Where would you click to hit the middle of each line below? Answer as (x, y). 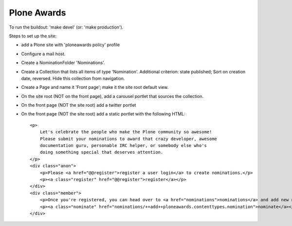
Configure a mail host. (43, 54)
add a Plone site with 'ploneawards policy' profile (71, 45)
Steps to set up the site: (33, 36)
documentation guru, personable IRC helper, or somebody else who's (123, 146)
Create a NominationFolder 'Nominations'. (63, 63)
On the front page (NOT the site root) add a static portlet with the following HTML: (103, 114)
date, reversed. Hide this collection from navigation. (73, 78)
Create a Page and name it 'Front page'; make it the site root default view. (95, 87)
